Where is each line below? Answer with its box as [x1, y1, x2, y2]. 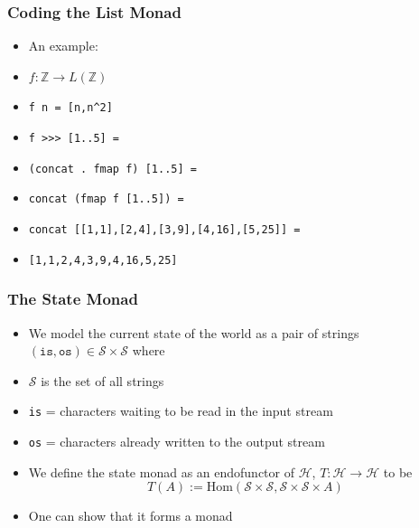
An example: [28, 36, 98, 55]
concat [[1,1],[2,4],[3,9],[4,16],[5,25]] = [28, 223, 301, 237]
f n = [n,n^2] [28, 101, 113, 115]
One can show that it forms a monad [28, 506, 233, 525]
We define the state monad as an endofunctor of [28, 462, 294, 481]
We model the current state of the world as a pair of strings [28, 323, 359, 342]
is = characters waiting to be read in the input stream [28, 401, 333, 420]
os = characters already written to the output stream [28, 432, 325, 450]
